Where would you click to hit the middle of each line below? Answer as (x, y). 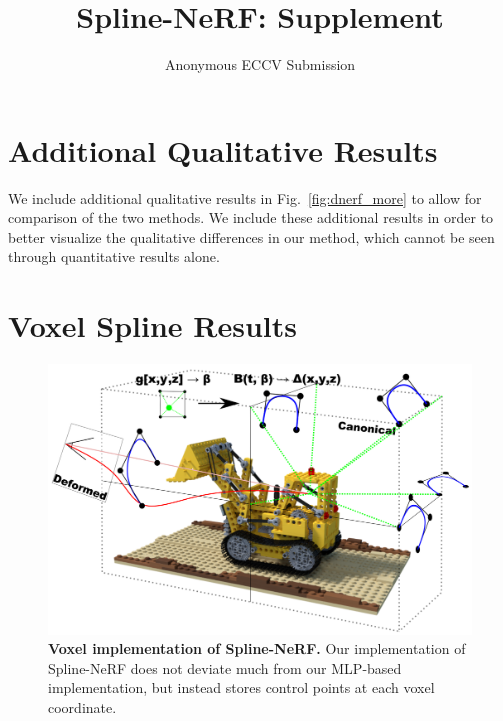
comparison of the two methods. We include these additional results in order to (251, 217)
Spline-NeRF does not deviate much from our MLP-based (225, 667)
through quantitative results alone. (114, 256)
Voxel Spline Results (152, 325)
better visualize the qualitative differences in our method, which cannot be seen (251, 236)
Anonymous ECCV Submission (260, 64)
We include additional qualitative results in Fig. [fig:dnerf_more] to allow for (245, 197)
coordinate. (82, 706)
